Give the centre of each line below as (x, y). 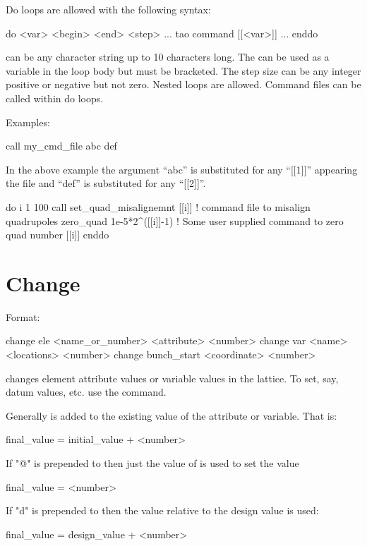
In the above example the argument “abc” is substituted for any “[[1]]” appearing (182, 169)
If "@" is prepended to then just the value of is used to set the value (152, 463)
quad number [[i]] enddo (58, 235)
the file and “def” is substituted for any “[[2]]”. (106, 183)
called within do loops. (55, 98)
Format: (23, 316)
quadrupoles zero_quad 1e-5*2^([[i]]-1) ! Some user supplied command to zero (175, 220)
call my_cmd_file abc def (61, 146)
